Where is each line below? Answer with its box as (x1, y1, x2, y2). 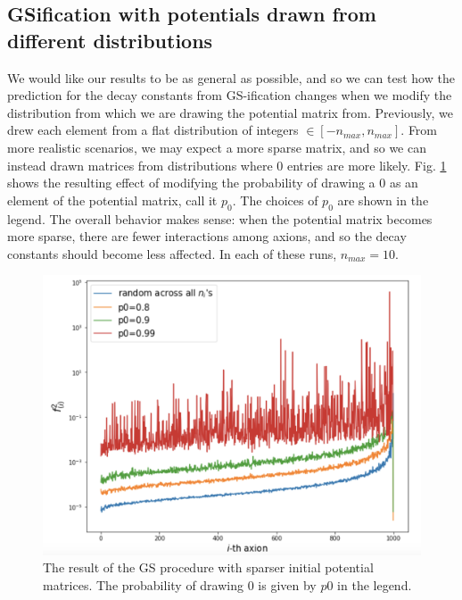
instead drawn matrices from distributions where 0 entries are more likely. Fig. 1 (7, 155, 447, 174)
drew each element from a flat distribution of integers (7, 121, 299, 139)
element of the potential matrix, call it (7, 190, 218, 209)
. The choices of (232, 190, 318, 209)
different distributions (7, 26, 213, 54)
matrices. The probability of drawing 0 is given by (43, 575, 317, 594)
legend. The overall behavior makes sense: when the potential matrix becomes (7, 209, 433, 228)
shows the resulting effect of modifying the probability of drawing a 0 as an (7, 173, 418, 192)
